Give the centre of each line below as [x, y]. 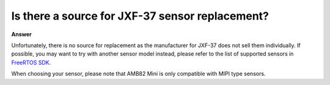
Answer [21, 34]
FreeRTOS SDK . [31, 62]
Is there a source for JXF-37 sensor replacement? [140, 16]
